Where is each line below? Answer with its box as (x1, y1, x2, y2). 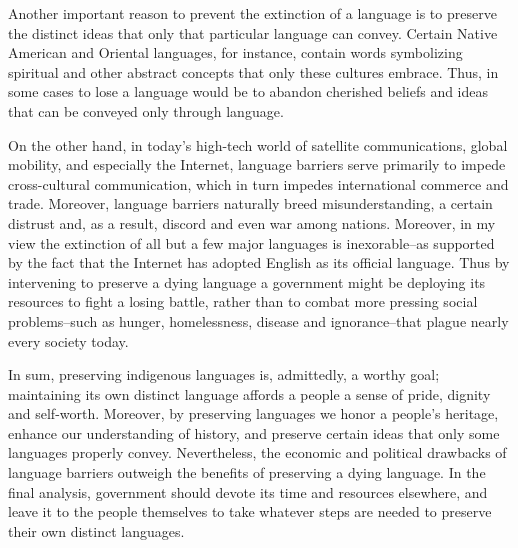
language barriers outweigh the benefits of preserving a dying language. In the (8, 462, 486, 483)
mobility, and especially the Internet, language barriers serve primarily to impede (8, 154, 506, 175)
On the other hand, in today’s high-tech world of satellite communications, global (8, 134, 508, 155)
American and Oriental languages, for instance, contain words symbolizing (8, 42, 463, 63)
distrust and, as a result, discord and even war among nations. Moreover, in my (8, 212, 496, 233)
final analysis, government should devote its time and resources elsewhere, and (8, 481, 488, 502)
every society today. (8, 330, 129, 351)
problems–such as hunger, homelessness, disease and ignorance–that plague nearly (8, 310, 509, 331)
